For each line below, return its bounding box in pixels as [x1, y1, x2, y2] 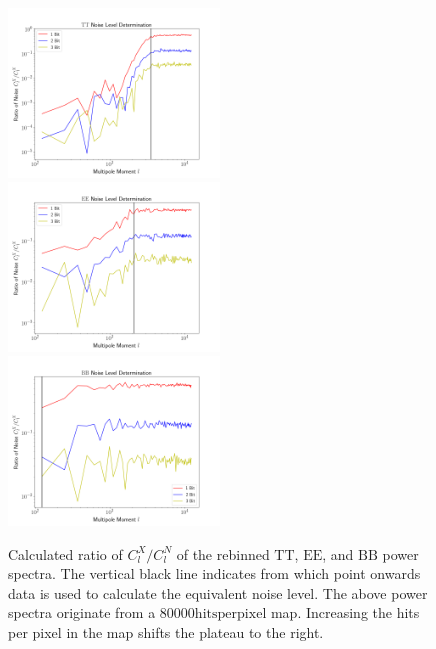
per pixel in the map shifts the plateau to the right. [8, 621, 324, 642]
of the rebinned [176, 543, 270, 564]
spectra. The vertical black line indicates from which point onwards [8, 563, 421, 584]
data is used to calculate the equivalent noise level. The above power [8, 582, 428, 603]
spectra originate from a [8, 602, 156, 623]
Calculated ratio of [8, 543, 123, 564]
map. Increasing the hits [270, 602, 420, 623]
